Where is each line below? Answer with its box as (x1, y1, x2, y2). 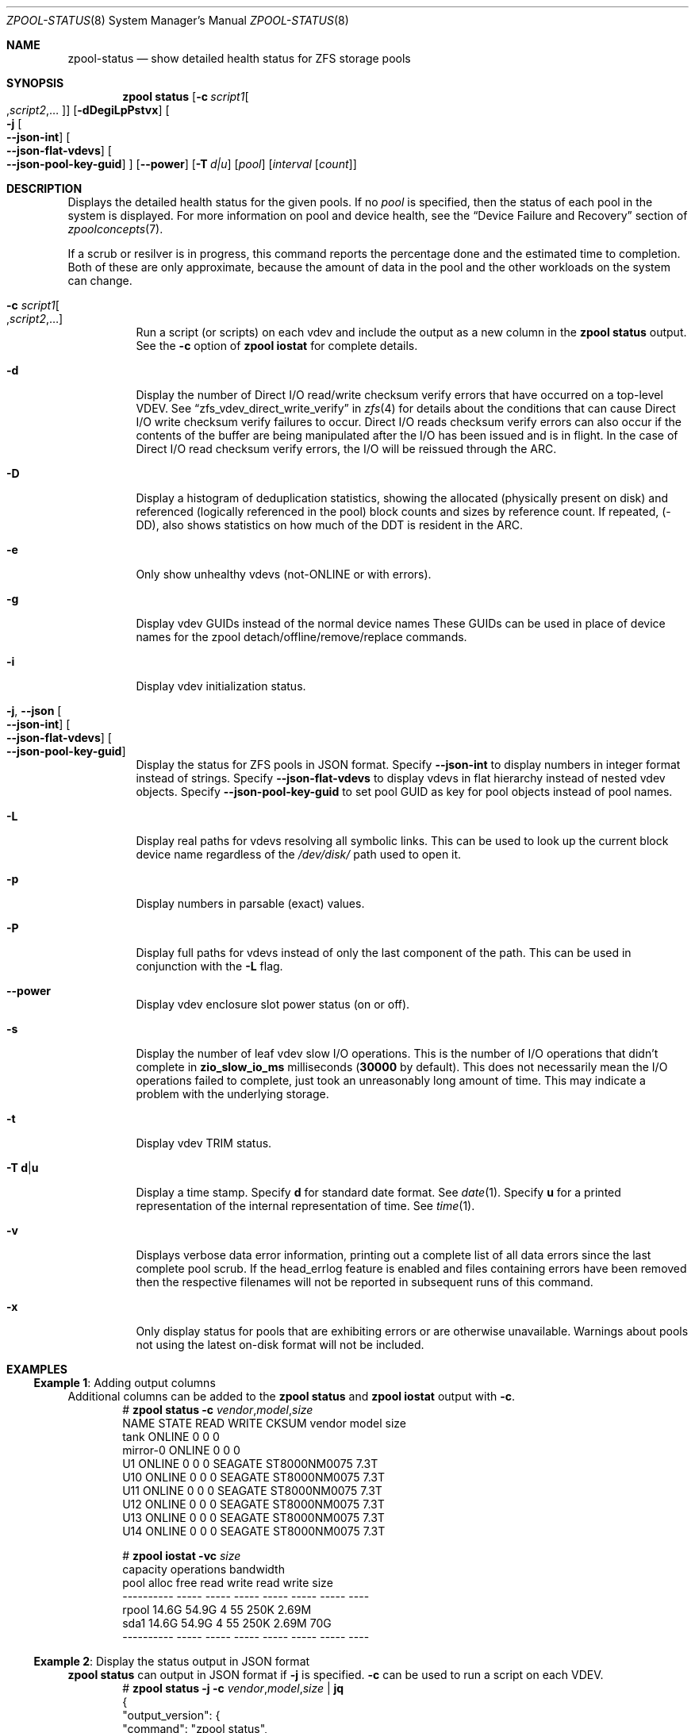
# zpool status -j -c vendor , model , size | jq (122, 1681, 344, 1695)
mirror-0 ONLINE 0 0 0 (122, 1443, 240, 1457)
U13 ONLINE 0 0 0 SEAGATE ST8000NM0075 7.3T (122, 1511, 385, 1524)
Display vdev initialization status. (136, 679, 306, 693)
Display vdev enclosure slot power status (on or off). (136, 997, 410, 1011)
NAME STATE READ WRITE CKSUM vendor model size (122, 1416, 406, 1430)
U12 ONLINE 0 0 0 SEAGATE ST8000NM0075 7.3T (122, 1497, 385, 1511)
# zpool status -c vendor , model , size (122, 1403, 313, 1416)
